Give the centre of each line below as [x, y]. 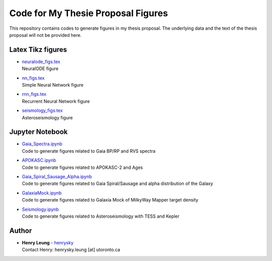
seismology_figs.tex [42, 110]
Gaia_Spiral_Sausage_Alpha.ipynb [57, 177]
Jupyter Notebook [39, 132]
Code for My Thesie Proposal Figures [89, 13]
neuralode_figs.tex [41, 61]
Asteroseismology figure [47, 117]
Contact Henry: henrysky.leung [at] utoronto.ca [71, 250]
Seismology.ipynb [40, 209]
